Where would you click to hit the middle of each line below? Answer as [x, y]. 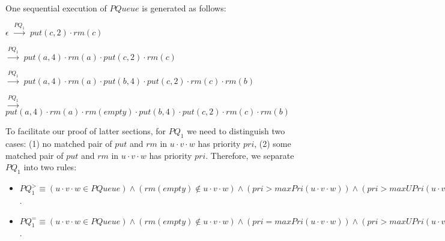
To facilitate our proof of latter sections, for [86, 131]
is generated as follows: [184, 8]
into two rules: [50, 167]
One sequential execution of [56, 8]
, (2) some [273, 144]
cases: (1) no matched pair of [59, 144]
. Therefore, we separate [250, 155]
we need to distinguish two [236, 131]
